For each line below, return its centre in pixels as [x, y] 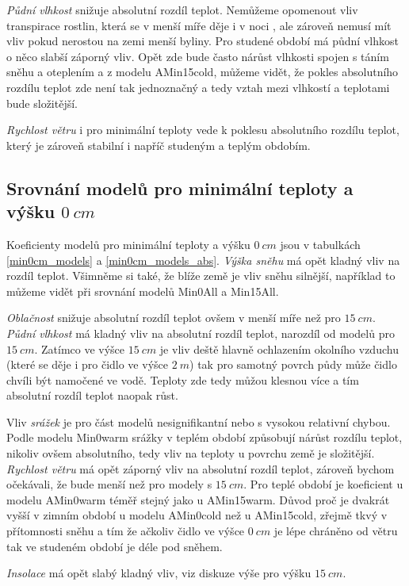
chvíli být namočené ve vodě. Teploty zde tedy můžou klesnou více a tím [183, 379]
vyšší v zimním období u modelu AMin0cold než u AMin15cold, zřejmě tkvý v [197, 515]
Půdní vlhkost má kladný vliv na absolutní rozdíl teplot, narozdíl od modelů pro [201, 333]
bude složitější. [42, 103]
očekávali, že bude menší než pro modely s [109, 484]
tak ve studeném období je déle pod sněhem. [115, 546]
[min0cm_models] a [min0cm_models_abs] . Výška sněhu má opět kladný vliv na [203, 260]
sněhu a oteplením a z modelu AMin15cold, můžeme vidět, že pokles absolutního [203, 72]
